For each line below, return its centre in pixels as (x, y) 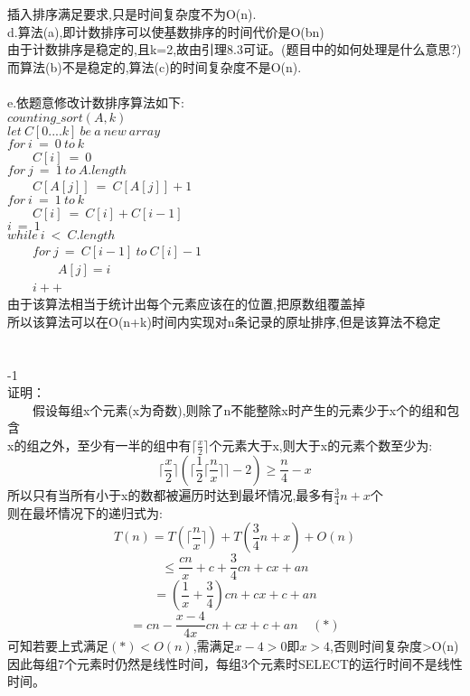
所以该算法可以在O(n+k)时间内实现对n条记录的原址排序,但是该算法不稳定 (224, 321)
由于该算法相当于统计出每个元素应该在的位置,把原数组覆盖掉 (186, 304)
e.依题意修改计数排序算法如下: (96, 102)
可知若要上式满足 (58, 646)
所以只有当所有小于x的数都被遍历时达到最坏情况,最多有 (171, 494)
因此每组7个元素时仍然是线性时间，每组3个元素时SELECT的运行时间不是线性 (235, 663)
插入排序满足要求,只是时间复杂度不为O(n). (132, 14)
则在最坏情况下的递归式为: (85, 512)
